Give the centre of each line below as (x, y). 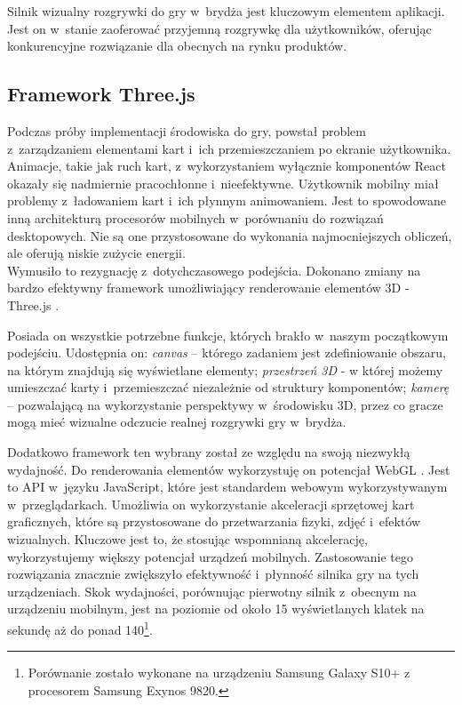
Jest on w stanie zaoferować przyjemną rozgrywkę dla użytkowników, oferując (219, 28)
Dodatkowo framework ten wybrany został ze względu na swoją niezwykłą (209, 452)
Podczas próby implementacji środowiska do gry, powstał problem (187, 130)
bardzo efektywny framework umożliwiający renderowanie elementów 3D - (208, 288)
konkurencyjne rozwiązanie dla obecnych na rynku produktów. (177, 46)
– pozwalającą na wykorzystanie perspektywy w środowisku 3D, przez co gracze (225, 404)
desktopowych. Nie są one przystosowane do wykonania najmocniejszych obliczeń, (230, 235)
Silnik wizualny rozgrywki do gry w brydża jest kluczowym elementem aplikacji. (226, 11)
